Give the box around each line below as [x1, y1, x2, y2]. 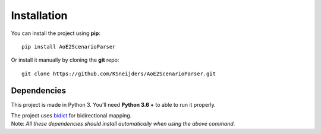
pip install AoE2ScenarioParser [21, 43, 116, 50]
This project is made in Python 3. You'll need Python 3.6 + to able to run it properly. [11, 101, 216, 108]
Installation [11, 9, 68, 22]
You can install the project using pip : [11, 30, 100, 37]
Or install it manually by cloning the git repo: [11, 56, 119, 63]
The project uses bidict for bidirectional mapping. [11, 112, 132, 119]
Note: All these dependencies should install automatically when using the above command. [11, 120, 235, 127]
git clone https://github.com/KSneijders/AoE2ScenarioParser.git [21, 70, 216, 77]
